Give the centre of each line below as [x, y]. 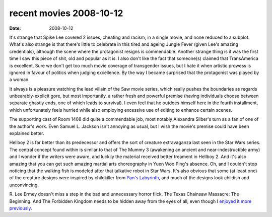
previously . [21, 208]
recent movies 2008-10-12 [66, 13]
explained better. [27, 133]
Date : [15, 28]
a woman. [19, 80]
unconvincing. [24, 185]
